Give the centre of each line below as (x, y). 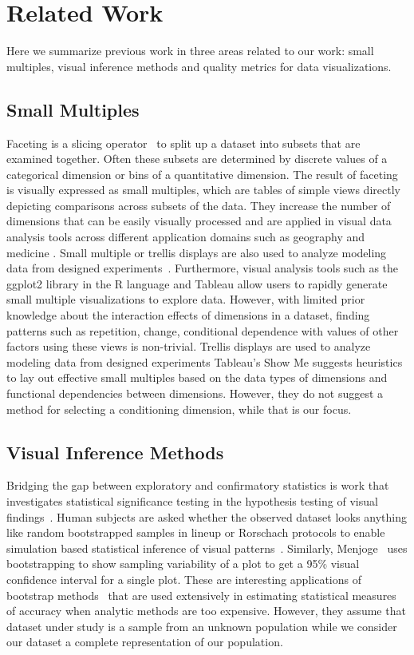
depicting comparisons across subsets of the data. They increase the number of (199, 205)
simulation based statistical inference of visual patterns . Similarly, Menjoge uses (207, 548)
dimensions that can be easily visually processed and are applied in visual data (199, 221)
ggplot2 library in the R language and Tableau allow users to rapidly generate (197, 283)
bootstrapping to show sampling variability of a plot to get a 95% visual (183, 564)
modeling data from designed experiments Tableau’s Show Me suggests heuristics (205, 361)
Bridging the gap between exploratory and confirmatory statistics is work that (198, 485)
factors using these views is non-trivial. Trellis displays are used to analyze (189, 346)
